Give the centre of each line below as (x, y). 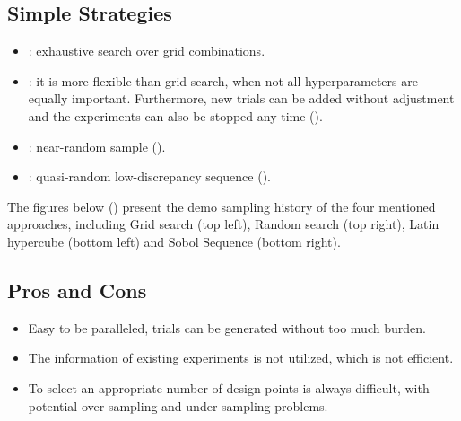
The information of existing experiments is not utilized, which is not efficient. (241, 358)
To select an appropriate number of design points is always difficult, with (229, 387)
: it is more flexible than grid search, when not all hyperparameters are (223, 80)
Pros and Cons (77, 289)
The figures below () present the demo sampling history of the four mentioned (222, 206)
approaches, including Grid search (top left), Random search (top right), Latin (223, 224)
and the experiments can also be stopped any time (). (175, 115)
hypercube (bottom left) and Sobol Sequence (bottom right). (174, 241)
